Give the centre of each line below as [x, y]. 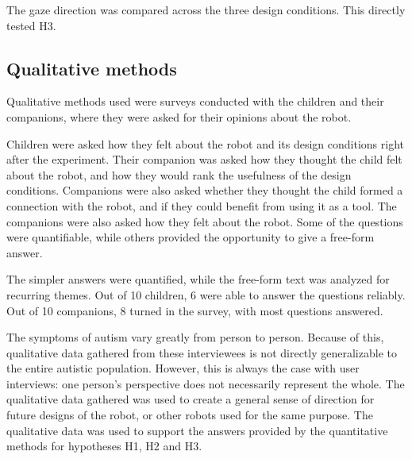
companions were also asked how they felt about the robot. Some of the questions [205, 221]
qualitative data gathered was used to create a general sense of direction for [191, 399]
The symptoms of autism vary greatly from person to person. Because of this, [195, 337]
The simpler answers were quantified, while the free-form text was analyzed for [198, 279]
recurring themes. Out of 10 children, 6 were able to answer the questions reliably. [206, 294]
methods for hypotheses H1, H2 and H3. [104, 446]
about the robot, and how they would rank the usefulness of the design [179, 174]
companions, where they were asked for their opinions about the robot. [179, 116]
